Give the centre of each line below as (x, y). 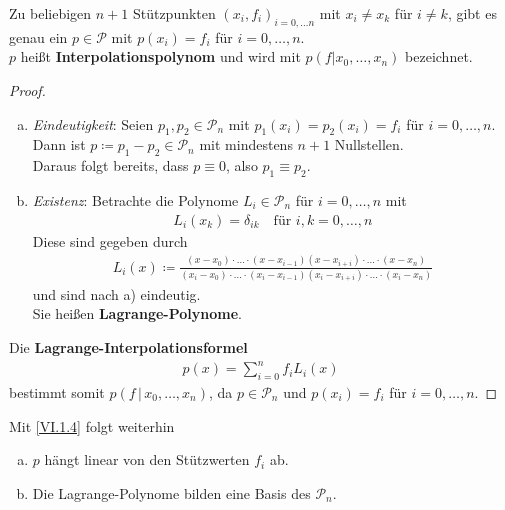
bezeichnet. (439, 56)
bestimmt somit (57, 391)
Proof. (27, 89)
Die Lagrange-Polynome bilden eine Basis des (171, 492)
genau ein (38, 36)
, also (241, 165)
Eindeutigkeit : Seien (93, 123)
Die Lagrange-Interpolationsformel (128, 347)
